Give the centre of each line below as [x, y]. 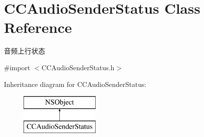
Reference [38, 27]
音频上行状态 [25, 51]
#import [17, 67]
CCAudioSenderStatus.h [78, 67]
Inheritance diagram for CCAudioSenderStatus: [75, 84]
